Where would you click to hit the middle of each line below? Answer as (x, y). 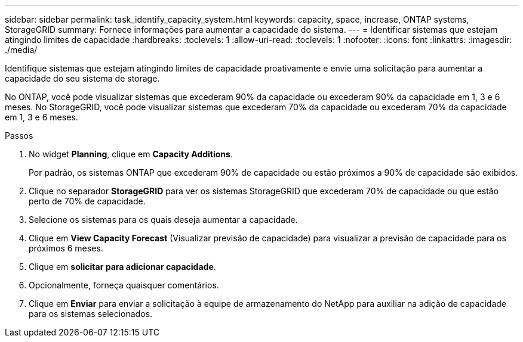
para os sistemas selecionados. (90, 314)
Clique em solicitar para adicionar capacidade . (122, 267)
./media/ (21, 50)
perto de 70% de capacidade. (87, 201)
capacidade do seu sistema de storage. (82, 78)
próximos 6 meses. (66, 248)
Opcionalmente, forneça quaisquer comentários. (124, 285)
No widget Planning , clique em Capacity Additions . (131, 154)
